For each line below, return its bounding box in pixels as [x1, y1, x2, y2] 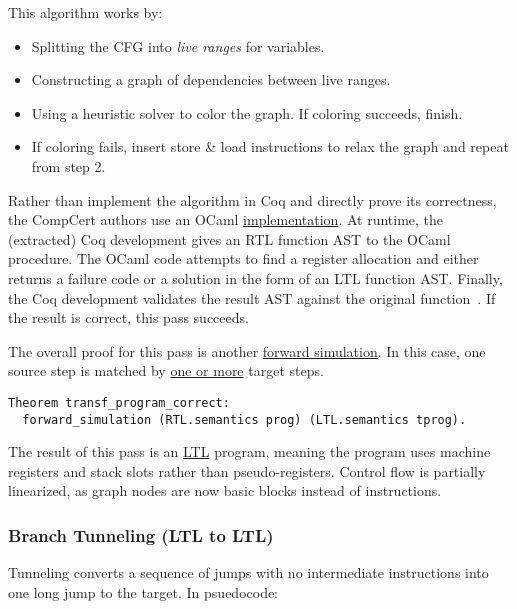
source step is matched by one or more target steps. [8, 360, 324, 381]
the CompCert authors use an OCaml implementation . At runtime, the [8, 209, 444, 230]
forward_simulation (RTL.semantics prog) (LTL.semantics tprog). [22, 412, 467, 427]
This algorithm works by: [8, 2, 163, 22]
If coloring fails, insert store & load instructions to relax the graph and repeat [31, 136, 509, 157]
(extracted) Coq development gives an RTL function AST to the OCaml [8, 228, 451, 249]
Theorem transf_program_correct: [8, 395, 230, 410]
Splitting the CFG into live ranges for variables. [31, 35, 325, 56]
